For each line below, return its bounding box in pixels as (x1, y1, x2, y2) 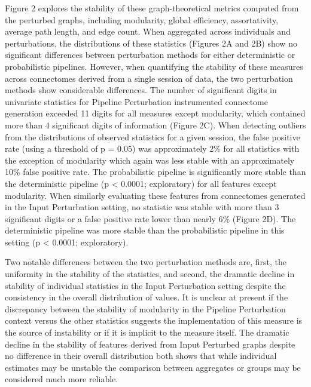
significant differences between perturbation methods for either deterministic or (5, 48, 295, 61)
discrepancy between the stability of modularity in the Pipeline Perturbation (5, 302, 286, 315)
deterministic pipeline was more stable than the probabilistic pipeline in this (5, 224, 285, 236)
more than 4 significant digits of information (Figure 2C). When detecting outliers (5, 118, 306, 131)
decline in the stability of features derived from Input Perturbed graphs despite (5, 337, 295, 350)
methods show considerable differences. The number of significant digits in (5, 84, 277, 96)
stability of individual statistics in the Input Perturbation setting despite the (5, 279, 286, 291)
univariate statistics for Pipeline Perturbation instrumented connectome (5, 95, 268, 107)
